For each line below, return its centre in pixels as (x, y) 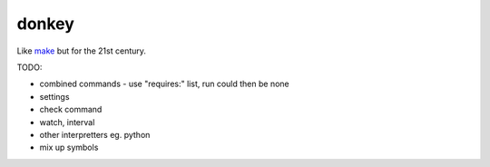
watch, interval (67, 122)
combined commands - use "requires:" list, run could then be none (164, 84)
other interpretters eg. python (95, 134)
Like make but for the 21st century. (82, 51)
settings (54, 96)
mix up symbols (69, 147)
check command (71, 110)
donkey (45, 24)
